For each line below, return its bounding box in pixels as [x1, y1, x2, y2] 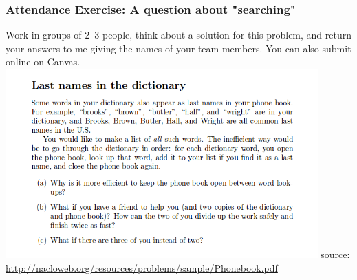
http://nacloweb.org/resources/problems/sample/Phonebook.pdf [6, 260, 278, 274]
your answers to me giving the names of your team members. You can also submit [6, 41, 351, 55]
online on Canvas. [6, 54, 80, 69]
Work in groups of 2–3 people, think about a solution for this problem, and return [6, 28, 352, 42]
